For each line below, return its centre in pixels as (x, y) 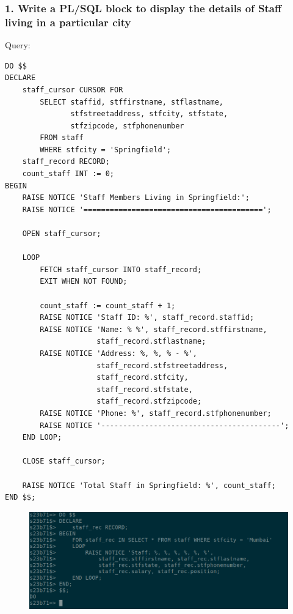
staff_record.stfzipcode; (149, 401)
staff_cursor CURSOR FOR (73, 90)
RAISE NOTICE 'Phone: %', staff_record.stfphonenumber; (156, 413)
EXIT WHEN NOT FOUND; (84, 282)
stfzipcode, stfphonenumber (127, 126)
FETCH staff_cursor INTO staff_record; (121, 269)
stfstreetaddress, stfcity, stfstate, (149, 114)
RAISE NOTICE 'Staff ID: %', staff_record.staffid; (147, 318)
